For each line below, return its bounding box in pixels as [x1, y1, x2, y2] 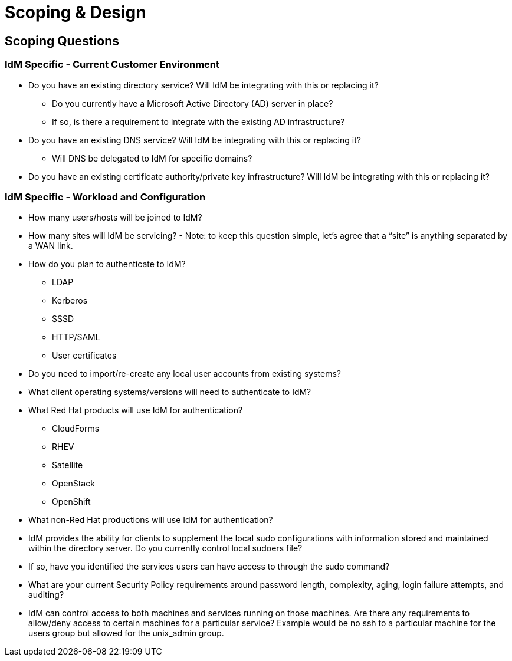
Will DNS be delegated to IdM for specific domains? [52, 153, 252, 163]
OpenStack [52, 478, 95, 489]
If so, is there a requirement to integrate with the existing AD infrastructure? [52, 116, 345, 127]
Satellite [52, 460, 83, 471]
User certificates [52, 350, 117, 361]
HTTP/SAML [52, 332, 100, 343]
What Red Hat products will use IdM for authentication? [28, 405, 243, 416]
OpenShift [52, 496, 91, 507]
